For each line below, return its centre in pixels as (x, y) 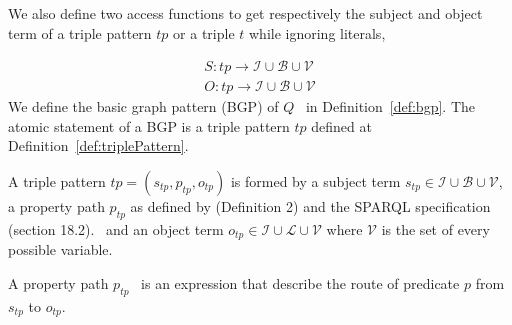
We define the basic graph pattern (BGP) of (143, 106)
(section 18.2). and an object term (116, 228)
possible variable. (60, 249)
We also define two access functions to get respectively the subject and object (245, 13)
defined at (341, 125)
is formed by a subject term (315, 181)
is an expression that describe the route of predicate (300, 282)
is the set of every (435, 228)
